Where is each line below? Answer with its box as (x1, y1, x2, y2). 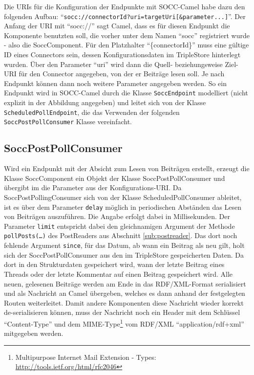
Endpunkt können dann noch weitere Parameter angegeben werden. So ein (4, 78, 227, 88)
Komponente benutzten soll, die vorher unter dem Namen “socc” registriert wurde (4, 30, 250, 40)
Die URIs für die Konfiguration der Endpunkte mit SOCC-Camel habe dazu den (4, 1, 245, 11)
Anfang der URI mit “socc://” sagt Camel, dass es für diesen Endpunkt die (4, 21, 230, 31)
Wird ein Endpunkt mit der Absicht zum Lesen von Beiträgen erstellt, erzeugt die (4, 163, 250, 174)
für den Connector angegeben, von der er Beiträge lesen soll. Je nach (19, 68, 225, 79)
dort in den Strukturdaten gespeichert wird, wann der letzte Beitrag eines (4, 259, 225, 269)
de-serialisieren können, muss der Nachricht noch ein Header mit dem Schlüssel (4, 307, 240, 317)
